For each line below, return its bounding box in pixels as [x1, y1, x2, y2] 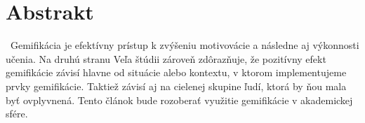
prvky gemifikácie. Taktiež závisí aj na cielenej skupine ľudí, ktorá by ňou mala [6, 78, 347, 93]
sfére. [6, 106, 28, 121]
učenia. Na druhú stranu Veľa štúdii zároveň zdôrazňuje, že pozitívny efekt [6, 51, 326, 66]
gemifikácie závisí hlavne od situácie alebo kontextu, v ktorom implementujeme [6, 65, 347, 80]
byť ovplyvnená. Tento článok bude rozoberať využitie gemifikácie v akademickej [6, 92, 353, 107]
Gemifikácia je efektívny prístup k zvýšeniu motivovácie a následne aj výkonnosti [10, 38, 359, 52]
